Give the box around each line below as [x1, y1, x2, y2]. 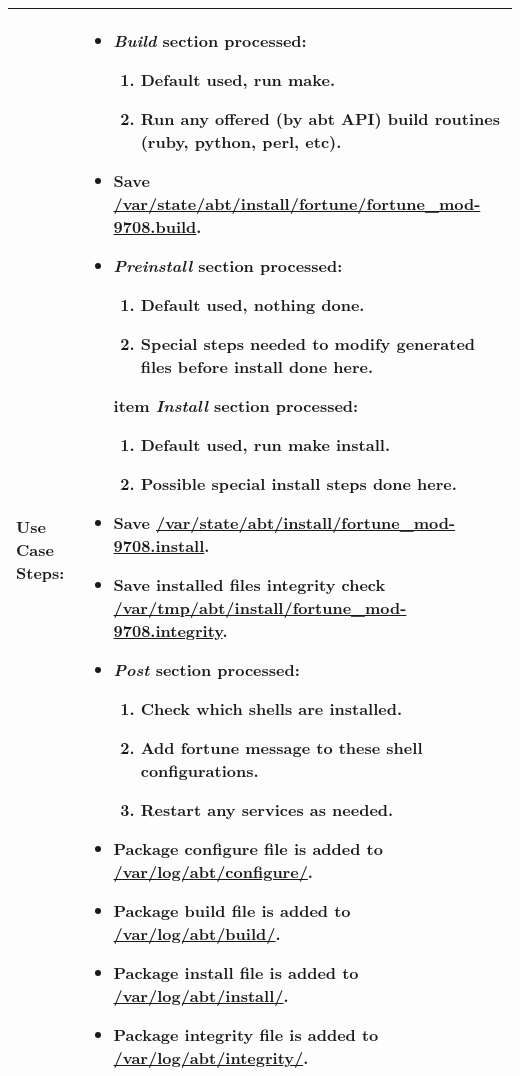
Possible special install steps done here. [140, 472, 457, 495]
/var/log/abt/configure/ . [113, 860, 313, 883]
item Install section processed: [113, 394, 359, 417]
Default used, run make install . [140, 433, 391, 456]
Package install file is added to [113, 961, 359, 984]
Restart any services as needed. [140, 798, 394, 821]
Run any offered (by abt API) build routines [140, 107, 500, 130]
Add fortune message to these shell [140, 736, 423, 759]
